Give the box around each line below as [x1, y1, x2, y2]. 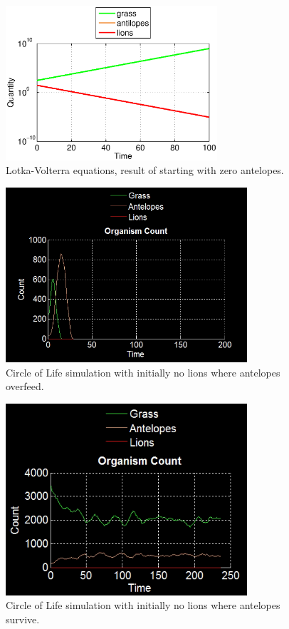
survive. [6, 611, 40, 626]
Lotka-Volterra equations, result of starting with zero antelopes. [6, 163, 284, 178]
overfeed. [6, 379, 44, 394]
